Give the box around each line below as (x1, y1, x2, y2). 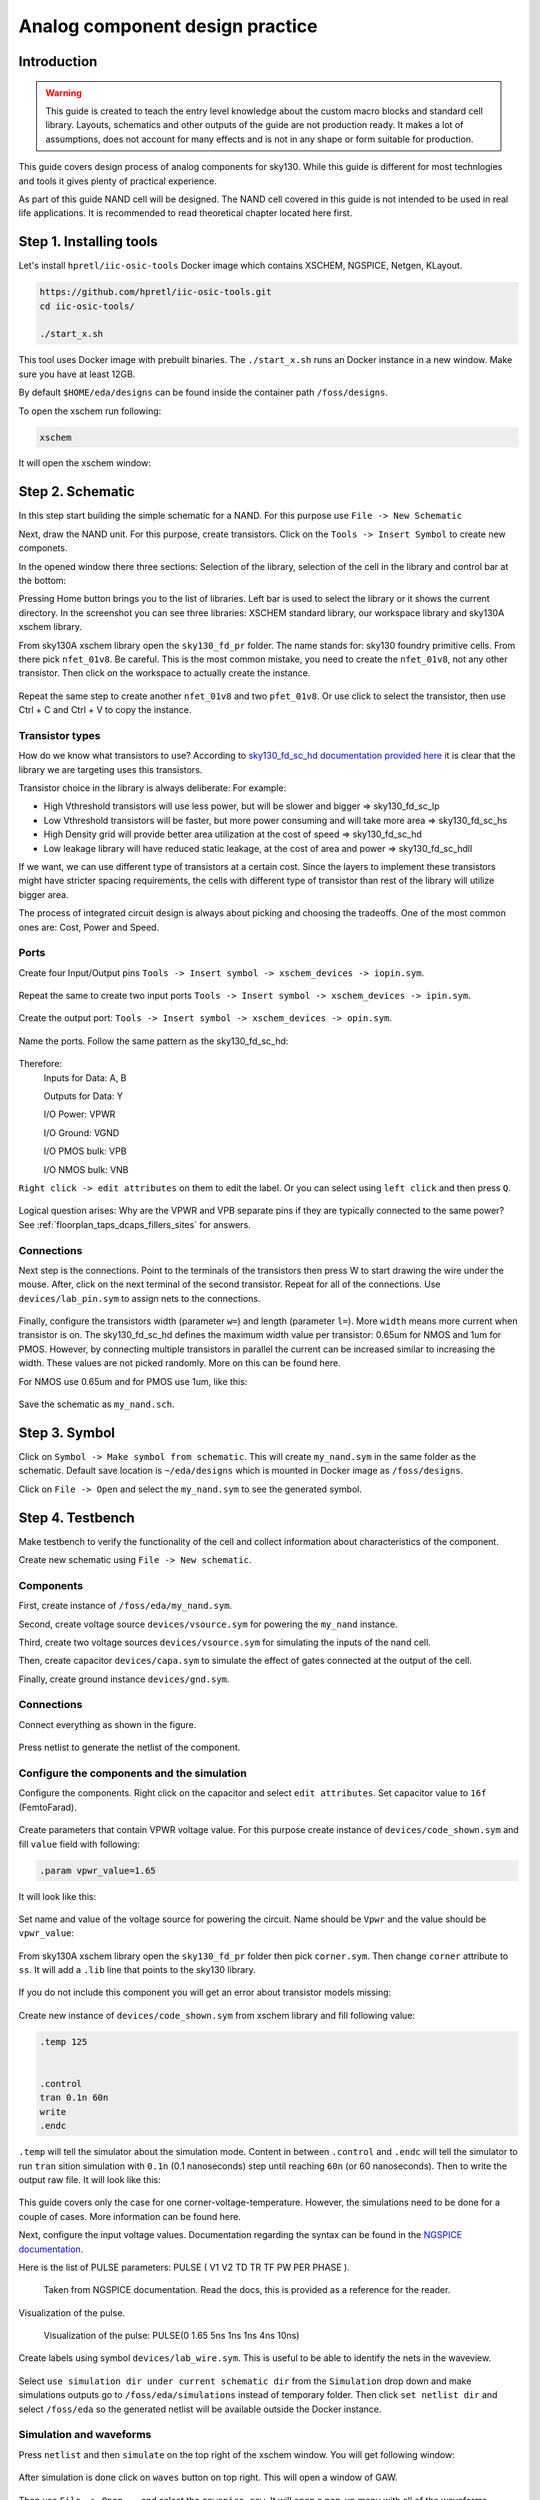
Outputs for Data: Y (43, 1090, 124, 1102)
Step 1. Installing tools (18, 233, 159, 250)
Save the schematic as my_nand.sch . (18, 1398, 175, 1410)
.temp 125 (39, 2036, 88, 2047)
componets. (18, 542, 68, 554)
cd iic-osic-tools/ (39, 300, 135, 312)
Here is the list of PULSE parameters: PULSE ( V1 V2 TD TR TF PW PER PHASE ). (18, 2261, 350, 2273)
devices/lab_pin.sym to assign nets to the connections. (18, 1292, 261, 1304)
